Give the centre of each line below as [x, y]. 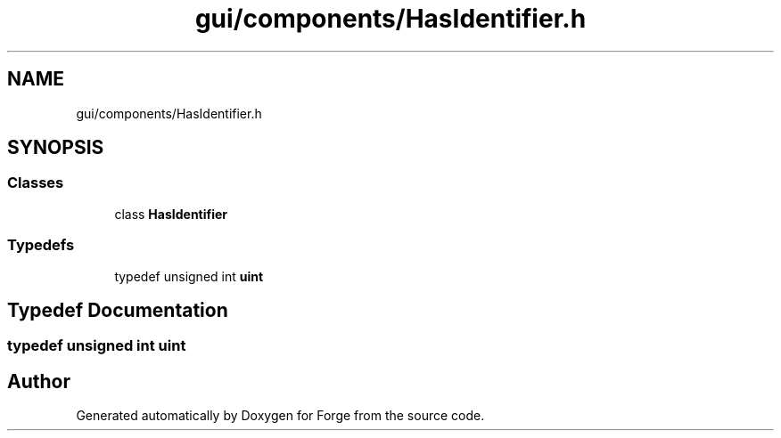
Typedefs [41, 245]
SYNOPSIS [56, 148]
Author [39, 381]
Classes [36, 183]
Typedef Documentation [118, 310]
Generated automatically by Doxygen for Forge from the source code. [280, 416]
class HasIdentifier [171, 214]
